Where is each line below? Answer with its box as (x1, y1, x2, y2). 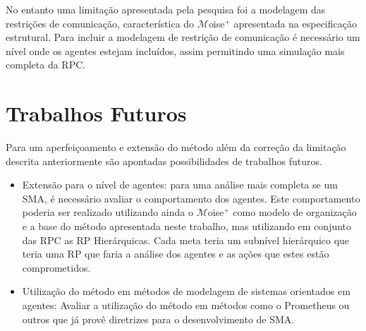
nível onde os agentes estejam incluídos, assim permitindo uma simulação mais (6, 43, 345, 58)
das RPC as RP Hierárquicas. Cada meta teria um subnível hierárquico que (22, 232, 350, 247)
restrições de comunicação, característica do (6, 16, 195, 30)
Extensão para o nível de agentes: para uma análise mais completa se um (22, 177, 338, 192)
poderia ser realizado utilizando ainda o (22, 205, 193, 219)
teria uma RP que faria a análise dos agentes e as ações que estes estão (22, 246, 329, 261)
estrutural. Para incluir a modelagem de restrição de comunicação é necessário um (6, 30, 360, 44)
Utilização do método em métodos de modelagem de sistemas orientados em (22, 284, 350, 299)
